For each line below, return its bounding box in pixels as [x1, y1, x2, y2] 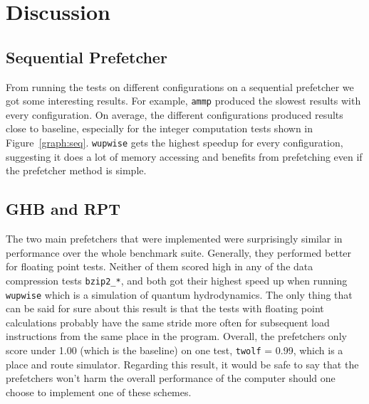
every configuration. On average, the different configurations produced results [6, 107, 343, 122]
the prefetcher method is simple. [6, 163, 147, 178]
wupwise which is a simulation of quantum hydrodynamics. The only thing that [6, 287, 353, 302]
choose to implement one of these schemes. [6, 384, 192, 399]
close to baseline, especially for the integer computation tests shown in [6, 121, 313, 136]
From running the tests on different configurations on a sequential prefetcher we [6, 79, 354, 94]
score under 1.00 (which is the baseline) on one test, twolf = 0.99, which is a [6, 342, 343, 357]
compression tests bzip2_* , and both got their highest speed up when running [6, 272, 348, 287]
